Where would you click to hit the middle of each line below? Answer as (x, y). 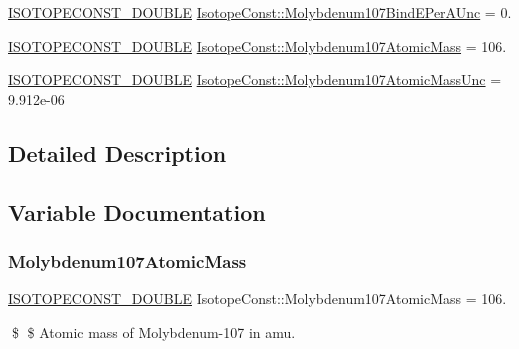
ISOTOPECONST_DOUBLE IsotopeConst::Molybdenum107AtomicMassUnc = (255, 79)
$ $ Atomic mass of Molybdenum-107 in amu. (153, 331)
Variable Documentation (137, 211)
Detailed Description (117, 152)
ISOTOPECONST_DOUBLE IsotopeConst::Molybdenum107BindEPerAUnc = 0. (260, 12)
